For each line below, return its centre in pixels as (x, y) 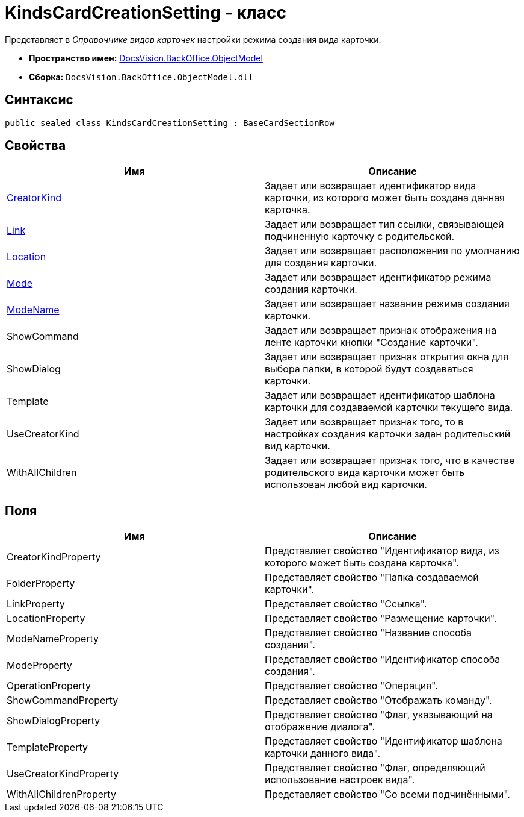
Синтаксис (39, 100)
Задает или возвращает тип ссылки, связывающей (384, 224)
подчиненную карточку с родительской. (360, 236)
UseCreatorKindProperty (63, 774)
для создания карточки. (321, 263)
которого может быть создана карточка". (362, 563)
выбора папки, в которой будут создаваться (369, 369)
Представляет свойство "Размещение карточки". (381, 618)
